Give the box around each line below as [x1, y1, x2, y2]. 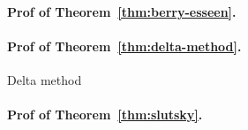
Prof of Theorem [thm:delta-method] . [7, 36, 242, 55]
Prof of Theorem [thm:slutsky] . [7, 105, 203, 124]
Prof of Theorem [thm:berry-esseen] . [7, 2, 237, 20]
